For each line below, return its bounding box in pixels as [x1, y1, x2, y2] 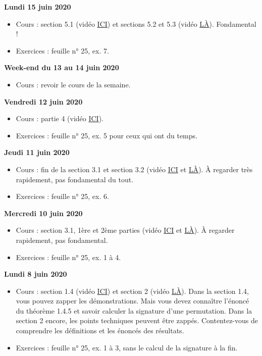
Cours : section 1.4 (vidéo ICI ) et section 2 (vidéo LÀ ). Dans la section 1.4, [16, 285, 249, 296]
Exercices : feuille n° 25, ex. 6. [16, 191, 109, 201]
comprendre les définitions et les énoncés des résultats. [16, 325, 184, 336]
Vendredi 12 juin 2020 [4, 96, 83, 107]
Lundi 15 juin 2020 [4, 2, 71, 12]
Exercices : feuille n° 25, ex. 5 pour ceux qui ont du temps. [16, 130, 197, 140]
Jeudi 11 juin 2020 [4, 147, 70, 158]
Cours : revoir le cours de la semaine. [16, 79, 131, 89]
